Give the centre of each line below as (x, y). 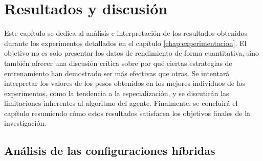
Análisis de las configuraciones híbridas (110, 151)
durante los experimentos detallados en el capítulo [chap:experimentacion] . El (125, 43)
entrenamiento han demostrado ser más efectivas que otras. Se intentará (117, 73)
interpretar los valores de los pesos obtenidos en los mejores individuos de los (125, 83)
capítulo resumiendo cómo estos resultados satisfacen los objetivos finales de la (127, 113)
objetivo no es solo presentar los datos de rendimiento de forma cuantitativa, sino (131, 53)
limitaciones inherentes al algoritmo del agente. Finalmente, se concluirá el (121, 103)
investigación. (25, 123)
